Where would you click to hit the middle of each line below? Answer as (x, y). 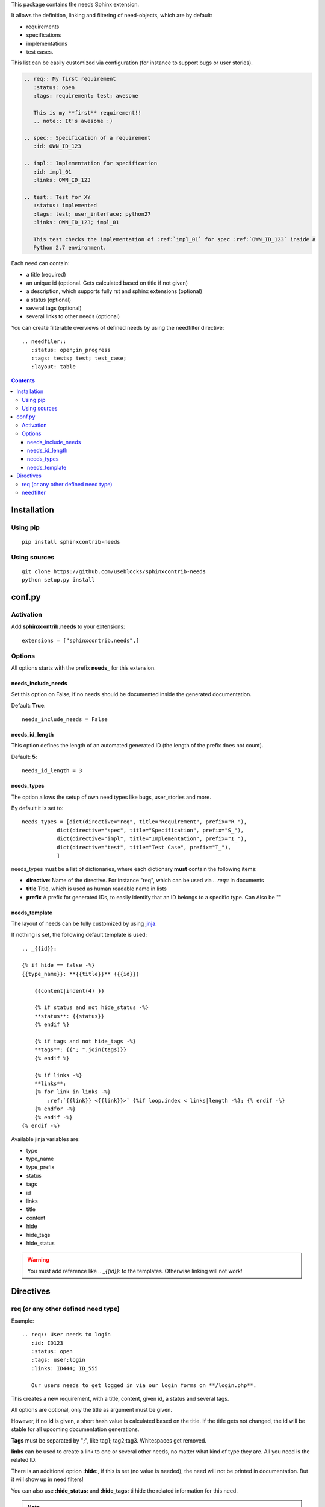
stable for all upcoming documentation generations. (75, 1429)
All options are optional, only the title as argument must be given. (92, 1410)
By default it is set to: (37, 808)
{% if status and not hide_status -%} (91, 1008)
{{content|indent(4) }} (69, 991)
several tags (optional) (54, 308)
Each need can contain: (40, 263)
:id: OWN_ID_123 (57, 146)
